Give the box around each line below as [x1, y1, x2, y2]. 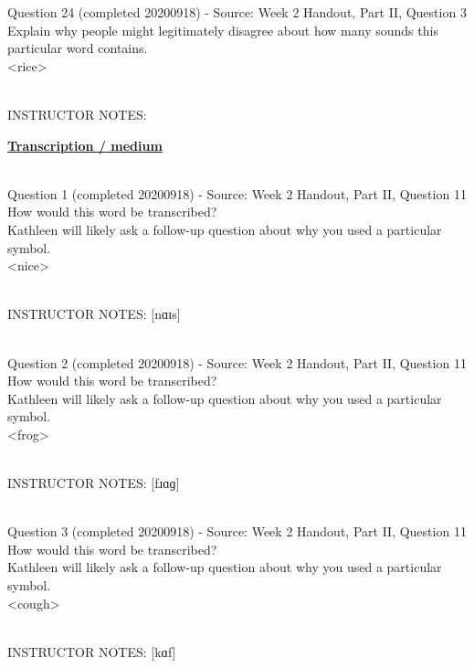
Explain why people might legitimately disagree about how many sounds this [7, 20, 438, 39]
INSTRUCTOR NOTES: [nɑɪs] [7, 304, 181, 323]
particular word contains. [7, 38, 148, 58]
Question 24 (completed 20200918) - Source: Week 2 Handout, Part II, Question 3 [7, 3, 467, 21]
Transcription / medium [7, 135, 163, 154]
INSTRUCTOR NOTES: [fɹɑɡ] [7, 473, 180, 493]
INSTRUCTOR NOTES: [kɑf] [7, 641, 176, 661]
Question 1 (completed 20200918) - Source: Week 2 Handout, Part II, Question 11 [7, 184, 467, 203]
